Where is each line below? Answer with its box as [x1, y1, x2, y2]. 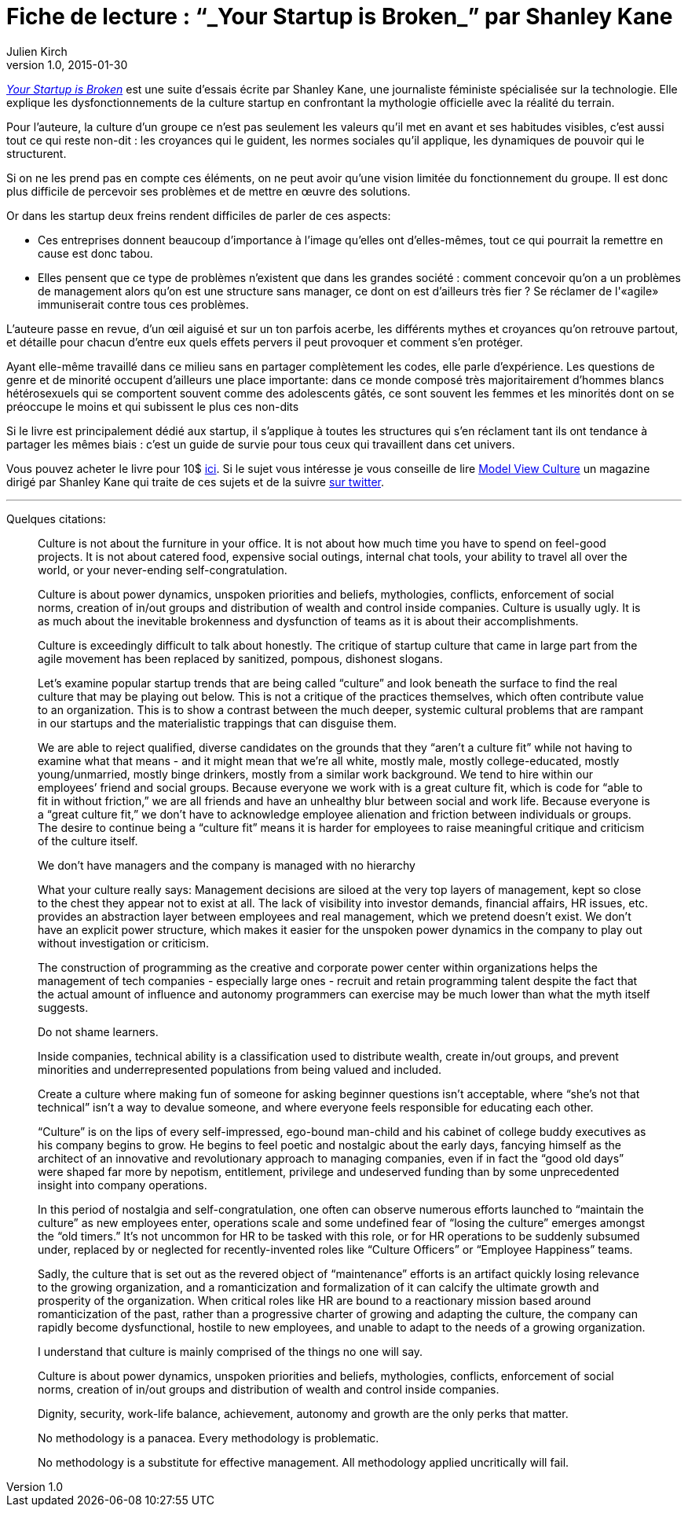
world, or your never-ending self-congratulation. [38, 562, 287, 577]
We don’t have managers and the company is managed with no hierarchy [38, 858, 415, 872]
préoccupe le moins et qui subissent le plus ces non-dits [6, 399, 299, 413]
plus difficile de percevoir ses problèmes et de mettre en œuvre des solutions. [6, 184, 411, 198]
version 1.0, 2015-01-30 [6, 57, 128, 71]
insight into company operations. [38, 1178, 207, 1192]
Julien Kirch [6, 44, 68, 58]
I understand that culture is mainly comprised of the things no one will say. [38, 1344, 423, 1358]
